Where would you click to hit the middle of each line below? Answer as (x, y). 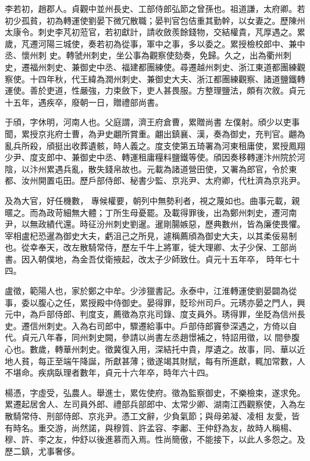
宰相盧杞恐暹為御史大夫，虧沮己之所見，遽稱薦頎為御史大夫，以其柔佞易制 (151, 235)
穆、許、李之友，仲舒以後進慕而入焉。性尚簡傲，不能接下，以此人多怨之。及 (155, 439)
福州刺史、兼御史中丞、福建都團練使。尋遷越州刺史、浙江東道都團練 (163, 66)
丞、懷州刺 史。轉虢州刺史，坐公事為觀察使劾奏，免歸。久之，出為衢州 (144, 55)
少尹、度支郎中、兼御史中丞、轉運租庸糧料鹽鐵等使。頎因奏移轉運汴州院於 (151, 157)
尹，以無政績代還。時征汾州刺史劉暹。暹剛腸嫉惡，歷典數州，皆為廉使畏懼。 (155, 224)
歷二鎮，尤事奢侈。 (42, 451)
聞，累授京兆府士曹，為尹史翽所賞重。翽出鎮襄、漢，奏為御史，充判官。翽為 (155, 133)
